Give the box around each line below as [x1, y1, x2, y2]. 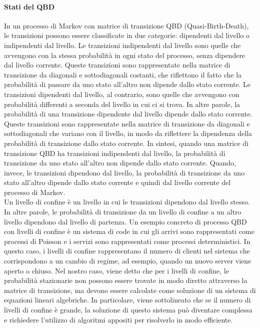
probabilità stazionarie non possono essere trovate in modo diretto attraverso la [4, 275, 247, 285]
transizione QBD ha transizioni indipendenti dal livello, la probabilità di [4, 147, 225, 158]
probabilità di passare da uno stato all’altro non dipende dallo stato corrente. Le [4, 79, 251, 89]
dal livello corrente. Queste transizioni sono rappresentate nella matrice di [4, 59, 230, 70]
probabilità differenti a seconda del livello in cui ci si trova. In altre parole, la [4, 98, 240, 109]
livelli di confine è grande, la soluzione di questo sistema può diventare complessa [4, 304, 252, 315]
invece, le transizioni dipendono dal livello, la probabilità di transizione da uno [4, 167, 245, 177]
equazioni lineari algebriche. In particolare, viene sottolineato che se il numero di [4, 294, 251, 305]
